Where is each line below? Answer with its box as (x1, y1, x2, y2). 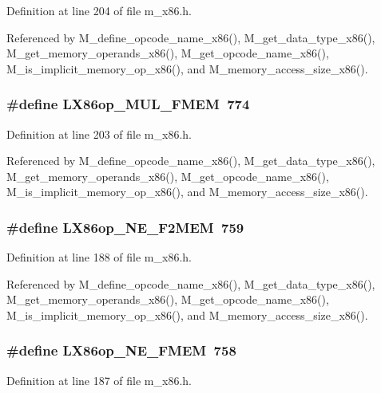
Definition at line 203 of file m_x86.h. (6, 125, 192, 142)
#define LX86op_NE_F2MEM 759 (6, 217, 244, 237)
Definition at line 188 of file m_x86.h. (6, 249, 192, 265)
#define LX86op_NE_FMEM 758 (6, 340, 236, 360)
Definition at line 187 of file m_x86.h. (6, 371, 192, 388)
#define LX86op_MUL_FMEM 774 (6, 94, 250, 114)
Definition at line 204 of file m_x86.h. (6, 2, 192, 18)
